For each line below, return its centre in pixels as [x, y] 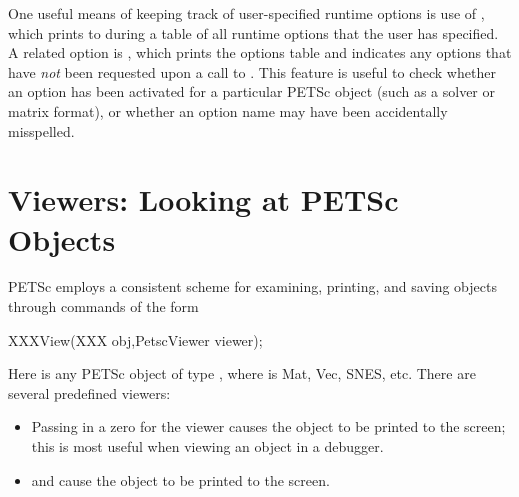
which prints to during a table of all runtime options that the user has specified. [253, 32]
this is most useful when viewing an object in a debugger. [207, 446]
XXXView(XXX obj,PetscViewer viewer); [135, 339]
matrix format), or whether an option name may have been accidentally [228, 110]
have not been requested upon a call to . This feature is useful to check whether [252, 71]
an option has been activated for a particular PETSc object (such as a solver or [252, 91]
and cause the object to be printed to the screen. [180, 479]
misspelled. [41, 130]
